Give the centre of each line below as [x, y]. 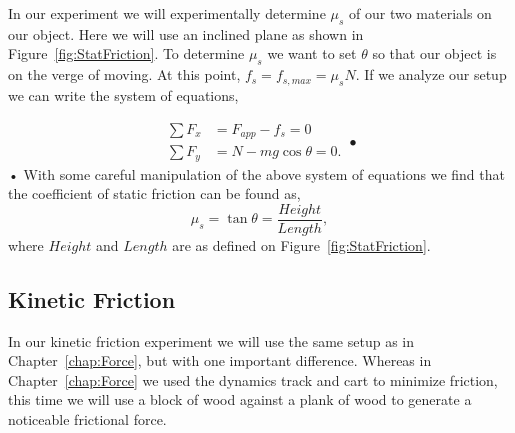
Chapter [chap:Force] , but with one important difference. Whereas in [220, 360]
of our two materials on [420, 13]
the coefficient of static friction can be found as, [154, 193]
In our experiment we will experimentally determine [167, 13]
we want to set [312, 53]
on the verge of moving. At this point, [124, 74]
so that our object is [434, 53]
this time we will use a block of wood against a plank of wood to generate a [240, 399]
